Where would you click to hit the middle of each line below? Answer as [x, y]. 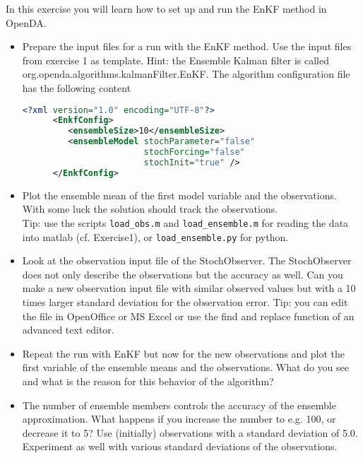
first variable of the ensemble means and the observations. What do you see [185, 367]
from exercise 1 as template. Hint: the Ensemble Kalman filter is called [175, 60]
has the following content [77, 87]
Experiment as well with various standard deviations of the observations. [180, 446]
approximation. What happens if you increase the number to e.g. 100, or [179, 419]
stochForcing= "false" [194, 152]
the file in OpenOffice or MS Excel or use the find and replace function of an [188, 316]
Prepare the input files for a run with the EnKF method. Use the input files [187, 46]
